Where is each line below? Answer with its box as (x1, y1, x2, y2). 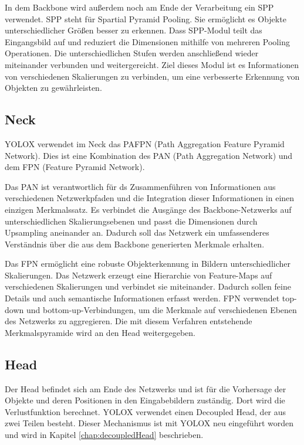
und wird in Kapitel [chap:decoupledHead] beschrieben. (5, 429, 204, 441)
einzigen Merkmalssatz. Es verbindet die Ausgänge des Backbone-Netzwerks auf (5, 203, 292, 215)
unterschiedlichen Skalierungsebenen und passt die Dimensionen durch (5, 215, 258, 227)
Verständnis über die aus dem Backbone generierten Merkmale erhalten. (5, 237, 265, 250)
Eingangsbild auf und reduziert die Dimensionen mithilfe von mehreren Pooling (5, 35, 290, 47)
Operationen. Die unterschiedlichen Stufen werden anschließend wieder (5, 47, 259, 59)
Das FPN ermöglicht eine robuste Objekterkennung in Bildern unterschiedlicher (5, 257, 291, 270)
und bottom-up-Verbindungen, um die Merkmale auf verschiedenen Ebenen (26, 303, 297, 315)
